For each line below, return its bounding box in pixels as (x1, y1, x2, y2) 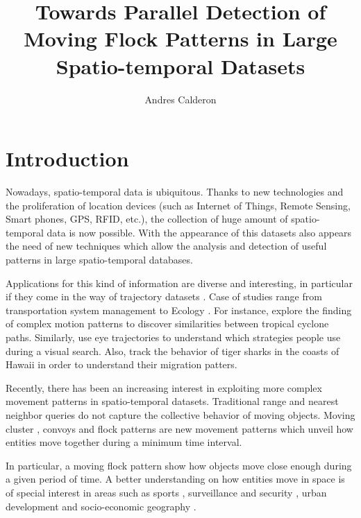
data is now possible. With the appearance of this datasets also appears (47, 225, 352, 239)
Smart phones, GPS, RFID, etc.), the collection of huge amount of (6, 211, 288, 226)
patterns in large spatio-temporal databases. (6, 252, 193, 266)
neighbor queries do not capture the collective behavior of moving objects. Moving (6, 407, 355, 422)
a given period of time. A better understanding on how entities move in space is (6, 472, 345, 486)
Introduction (6, 144, 129, 173)
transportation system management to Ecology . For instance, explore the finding (6, 302, 352, 317)
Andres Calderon (144, 92, 217, 106)
